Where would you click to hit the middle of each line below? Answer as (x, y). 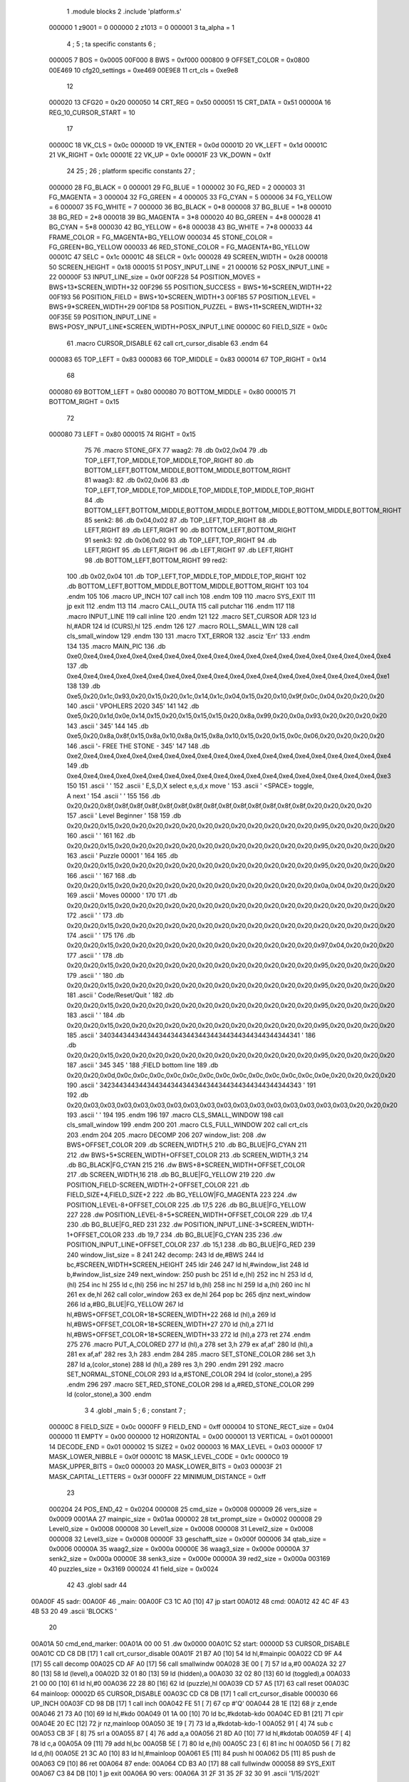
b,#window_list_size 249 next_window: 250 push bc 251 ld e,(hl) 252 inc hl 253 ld (186, 1274)
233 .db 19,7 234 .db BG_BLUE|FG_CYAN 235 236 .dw (202, 1235)
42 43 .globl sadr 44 (97, 1585)
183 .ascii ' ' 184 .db (95, 1015)
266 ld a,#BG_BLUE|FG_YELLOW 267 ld (125, 1304)
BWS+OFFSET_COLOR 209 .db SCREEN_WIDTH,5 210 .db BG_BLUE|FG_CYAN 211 (187, 1145)
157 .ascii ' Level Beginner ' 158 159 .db (124, 815)
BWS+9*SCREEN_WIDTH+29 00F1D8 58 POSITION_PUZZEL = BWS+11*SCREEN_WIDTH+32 (186, 307)
